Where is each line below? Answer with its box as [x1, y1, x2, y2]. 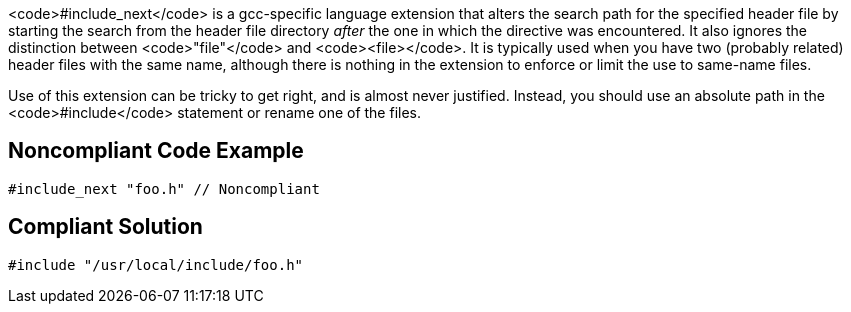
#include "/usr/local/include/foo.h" [8, 256, 304, 273]
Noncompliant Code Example [8, 138, 304, 164]
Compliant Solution [8, 214, 203, 240]
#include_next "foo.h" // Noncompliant [8, 180, 320, 197]
